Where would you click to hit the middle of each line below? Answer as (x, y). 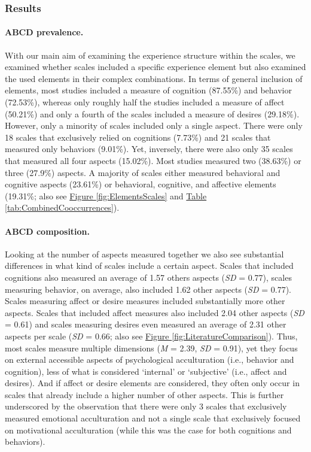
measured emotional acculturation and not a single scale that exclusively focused (153, 418)
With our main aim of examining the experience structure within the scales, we (150, 55)
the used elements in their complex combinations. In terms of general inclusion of (154, 78)
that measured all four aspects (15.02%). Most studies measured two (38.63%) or (153, 160)
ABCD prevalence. (44, 32)
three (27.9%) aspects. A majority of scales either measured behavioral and (143, 172)
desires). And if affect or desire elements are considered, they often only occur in (152, 383)
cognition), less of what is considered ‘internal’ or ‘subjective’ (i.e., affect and (146, 371)
